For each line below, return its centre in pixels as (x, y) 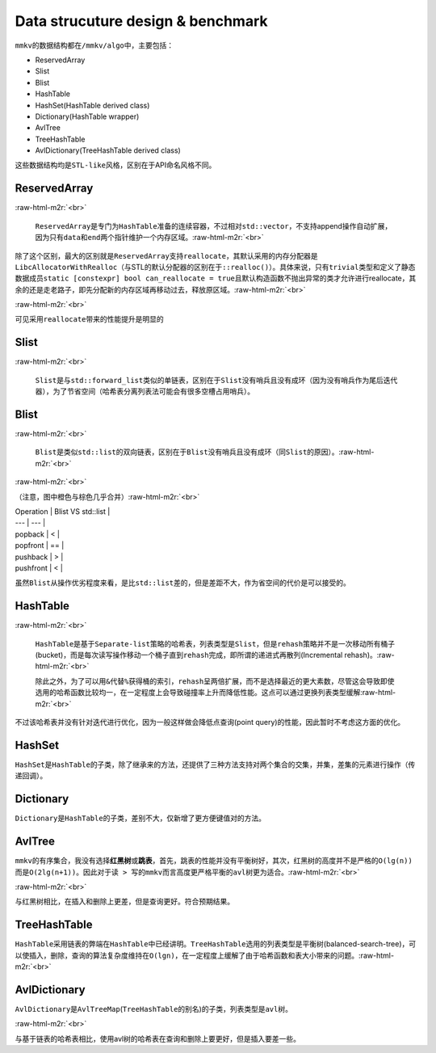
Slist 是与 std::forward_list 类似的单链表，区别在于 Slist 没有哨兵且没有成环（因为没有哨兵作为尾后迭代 (216, 380)
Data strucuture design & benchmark (141, 21)
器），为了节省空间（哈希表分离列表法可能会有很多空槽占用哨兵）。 (145, 391)
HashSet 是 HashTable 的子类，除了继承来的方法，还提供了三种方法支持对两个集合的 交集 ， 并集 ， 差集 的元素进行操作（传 (215, 764)
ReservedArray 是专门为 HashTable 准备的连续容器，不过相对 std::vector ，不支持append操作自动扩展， (214, 225)
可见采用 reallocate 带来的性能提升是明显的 (90, 319)
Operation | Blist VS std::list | (63, 512)
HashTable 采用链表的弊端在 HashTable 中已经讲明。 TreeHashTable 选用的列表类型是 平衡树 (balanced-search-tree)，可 (216, 944)
